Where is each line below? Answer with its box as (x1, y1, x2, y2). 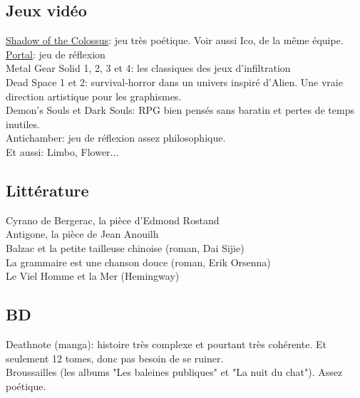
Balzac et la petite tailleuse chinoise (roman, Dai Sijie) (6, 240, 245, 255)
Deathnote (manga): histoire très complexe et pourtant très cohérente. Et (6, 336, 326, 351)
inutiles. (6, 116, 40, 131)
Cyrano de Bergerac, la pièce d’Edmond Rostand (6, 212, 220, 227)
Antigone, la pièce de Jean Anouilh (6, 226, 159, 241)
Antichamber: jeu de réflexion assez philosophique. (6, 130, 226, 145)
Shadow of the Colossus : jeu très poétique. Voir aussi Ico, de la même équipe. (6, 33, 344, 48)
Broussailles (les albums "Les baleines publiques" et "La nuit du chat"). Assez (6, 365, 343, 379)
